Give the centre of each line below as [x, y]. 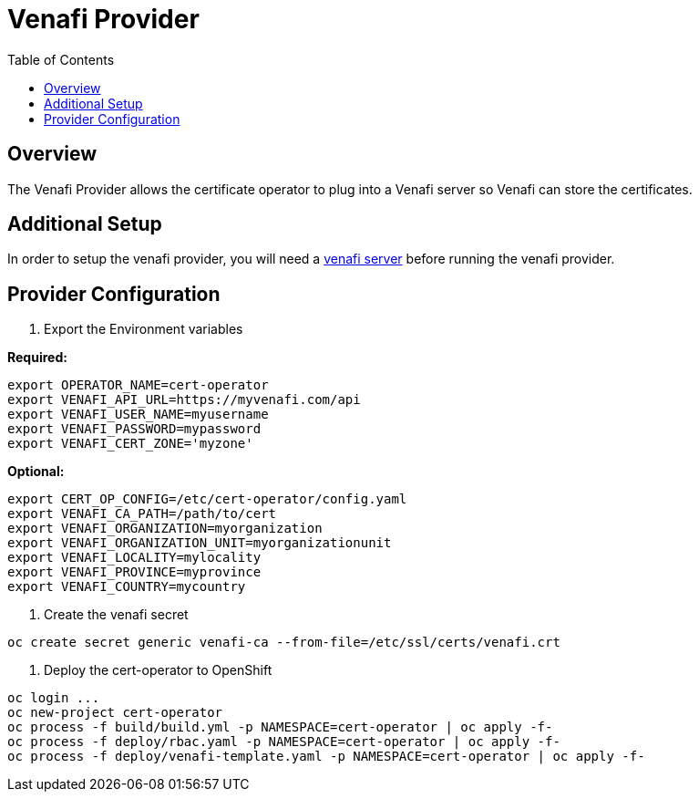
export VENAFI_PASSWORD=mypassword [134, 429]
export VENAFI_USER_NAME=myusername [138, 415]
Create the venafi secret [116, 615]
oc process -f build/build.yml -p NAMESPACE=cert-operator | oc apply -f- [280, 727]
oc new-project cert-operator [115, 713]
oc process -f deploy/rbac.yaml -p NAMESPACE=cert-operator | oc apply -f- [284, 742]
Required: [37, 358]
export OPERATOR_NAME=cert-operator [138, 385]
